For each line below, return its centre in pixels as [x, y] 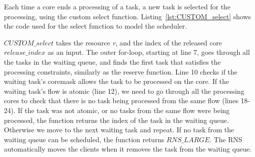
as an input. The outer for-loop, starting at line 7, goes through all [149, 52]
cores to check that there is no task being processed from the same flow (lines [121, 100]
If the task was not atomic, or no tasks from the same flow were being [124, 110]
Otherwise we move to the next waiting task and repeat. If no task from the [119, 130]
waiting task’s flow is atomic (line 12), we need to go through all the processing [124, 91]
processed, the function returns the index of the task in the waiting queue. [117, 120]
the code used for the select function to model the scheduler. [96, 26]
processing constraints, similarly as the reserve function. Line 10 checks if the [121, 71]
